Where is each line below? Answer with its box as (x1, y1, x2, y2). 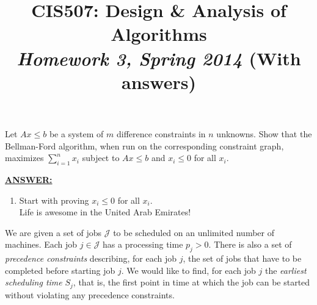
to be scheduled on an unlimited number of (113, 226, 274, 239)
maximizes (5, 151, 44, 164)
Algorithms (111, 21, 207, 46)
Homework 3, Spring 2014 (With (16, 45, 301, 71)
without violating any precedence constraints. (5, 288, 175, 301)
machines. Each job (5, 238, 78, 251)
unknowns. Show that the (216, 127, 312, 140)
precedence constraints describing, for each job (5, 252, 177, 265)
